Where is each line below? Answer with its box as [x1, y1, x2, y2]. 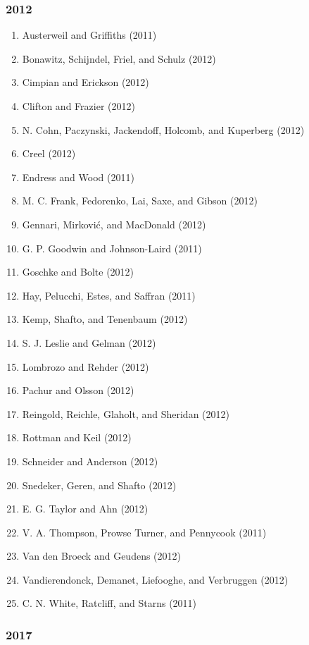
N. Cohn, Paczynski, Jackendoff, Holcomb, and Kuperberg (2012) [22, 122, 305, 137]
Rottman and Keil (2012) [22, 430, 132, 445]
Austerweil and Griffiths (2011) [22, 27, 157, 42]
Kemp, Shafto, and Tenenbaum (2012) [22, 312, 188, 326]
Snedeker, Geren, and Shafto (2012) [22, 477, 177, 492]
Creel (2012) [22, 146, 76, 161]
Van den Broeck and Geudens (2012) [22, 548, 181, 563]
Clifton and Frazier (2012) [22, 99, 135, 113]
